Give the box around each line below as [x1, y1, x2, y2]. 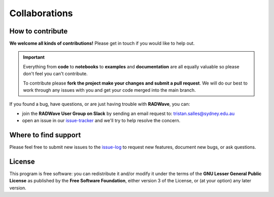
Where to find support [9, 131, 81, 139]
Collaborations [9, 8, 73, 19]
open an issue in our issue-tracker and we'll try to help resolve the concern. [22, 117, 181, 124]
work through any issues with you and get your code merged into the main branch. [23, 87, 196, 93]
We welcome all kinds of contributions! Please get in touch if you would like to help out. [9, 41, 195, 47]
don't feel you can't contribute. [23, 71, 88, 77]
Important [23, 54, 45, 60]
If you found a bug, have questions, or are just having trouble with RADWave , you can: [9, 101, 190, 107]
